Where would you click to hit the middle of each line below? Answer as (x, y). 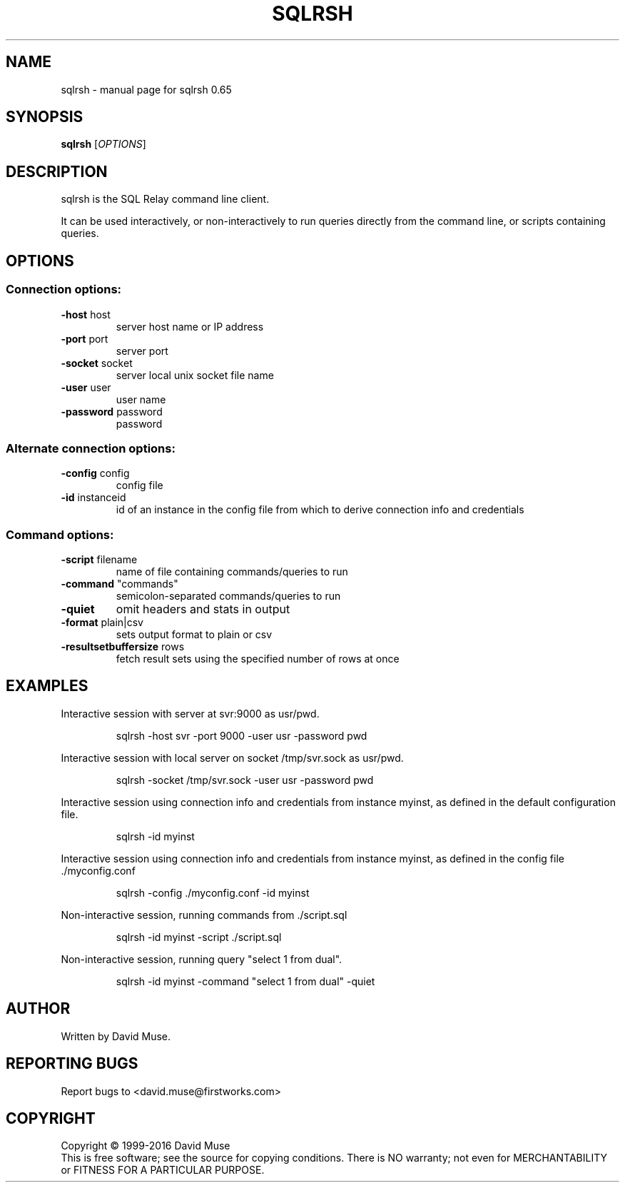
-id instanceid (93, 498)
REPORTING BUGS (72, 1064)
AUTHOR (38, 1009)
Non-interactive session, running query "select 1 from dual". (202, 959)
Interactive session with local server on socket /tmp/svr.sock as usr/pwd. (232, 757)
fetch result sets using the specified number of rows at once (258, 659)
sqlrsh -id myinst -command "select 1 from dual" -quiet (245, 981)
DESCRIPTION (57, 171)
